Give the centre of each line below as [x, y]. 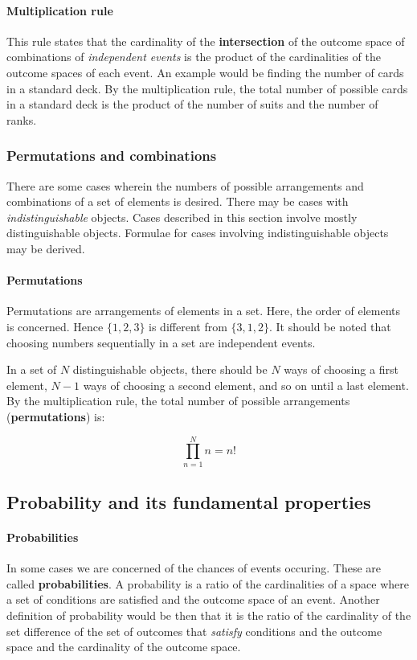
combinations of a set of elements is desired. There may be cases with [178, 201]
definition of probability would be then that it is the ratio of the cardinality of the [209, 615]
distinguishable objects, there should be [170, 369]
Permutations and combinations [112, 156]
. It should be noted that [330, 326]
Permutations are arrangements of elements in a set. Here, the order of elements [203, 311]
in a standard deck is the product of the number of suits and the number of [192, 104]
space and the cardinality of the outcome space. [124, 647]
